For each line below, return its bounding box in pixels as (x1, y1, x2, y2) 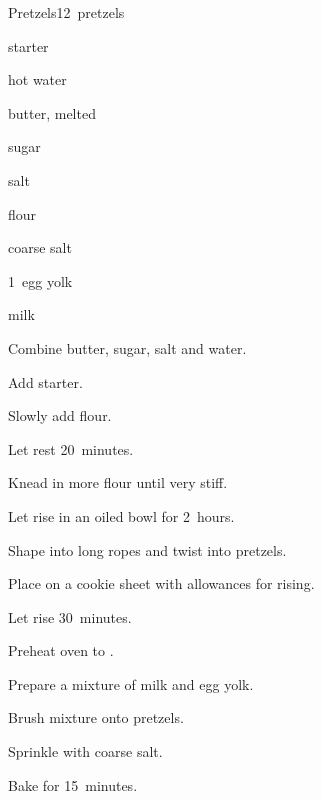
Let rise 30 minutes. (8, 606, 132, 627)
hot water (8, 69, 67, 90)
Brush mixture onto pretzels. (8, 707, 184, 728)
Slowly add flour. (8, 405, 112, 426)
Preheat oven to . (8, 640, 114, 661)
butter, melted (8, 102, 96, 123)
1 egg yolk (8, 270, 73, 291)
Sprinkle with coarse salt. (8, 741, 163, 762)
